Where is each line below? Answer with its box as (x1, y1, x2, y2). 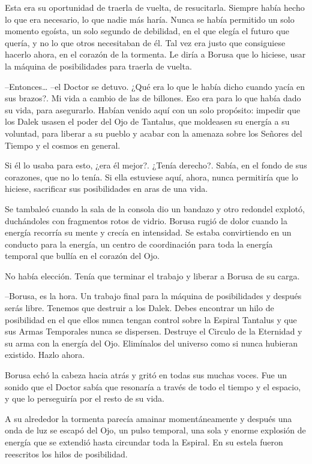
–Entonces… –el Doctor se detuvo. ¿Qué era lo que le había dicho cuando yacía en (5, 80, 305, 92)
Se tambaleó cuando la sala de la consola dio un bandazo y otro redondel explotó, (5, 202, 305, 215)
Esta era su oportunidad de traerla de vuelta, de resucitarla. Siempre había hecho (5, 1, 305, 13)
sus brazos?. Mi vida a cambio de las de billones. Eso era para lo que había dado (5, 92, 301, 104)
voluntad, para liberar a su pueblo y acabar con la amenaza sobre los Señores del (5, 126, 302, 139)
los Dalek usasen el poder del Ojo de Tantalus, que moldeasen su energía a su (5, 115, 290, 128)
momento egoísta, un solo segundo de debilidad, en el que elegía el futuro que (5, 25, 289, 37)
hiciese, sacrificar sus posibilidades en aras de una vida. (5, 182, 208, 195)
